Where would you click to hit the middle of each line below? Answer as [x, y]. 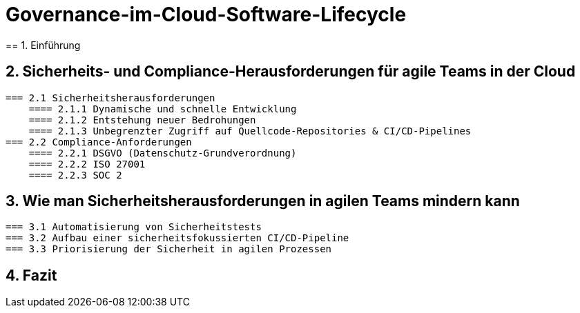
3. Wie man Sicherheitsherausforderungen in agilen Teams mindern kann [263, 201]
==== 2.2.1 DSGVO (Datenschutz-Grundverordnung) [163, 153]
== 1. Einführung [43, 45]
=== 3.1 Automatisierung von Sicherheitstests [134, 227]
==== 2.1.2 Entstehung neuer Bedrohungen [142, 120]
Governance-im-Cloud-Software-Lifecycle [206, 14]
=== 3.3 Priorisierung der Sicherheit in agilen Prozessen [169, 249]
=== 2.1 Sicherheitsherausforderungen [110, 98]
